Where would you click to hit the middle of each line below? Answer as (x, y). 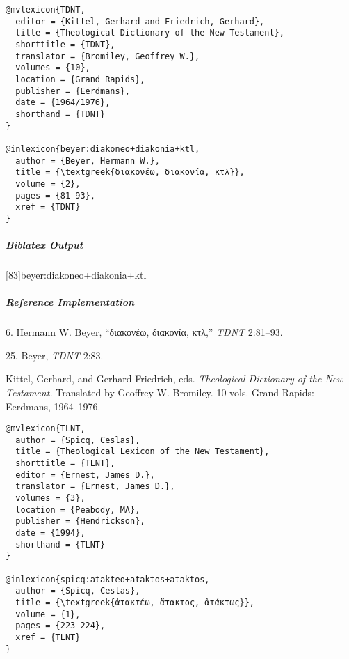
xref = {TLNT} (48, 637)
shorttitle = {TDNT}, (65, 44)
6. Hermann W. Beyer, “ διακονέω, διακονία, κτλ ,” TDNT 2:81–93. (144, 332)
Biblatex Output (44, 245)
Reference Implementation (70, 302)
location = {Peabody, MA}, (78, 510)
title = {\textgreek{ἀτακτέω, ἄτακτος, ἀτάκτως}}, (135, 603)
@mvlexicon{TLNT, (46, 429)
